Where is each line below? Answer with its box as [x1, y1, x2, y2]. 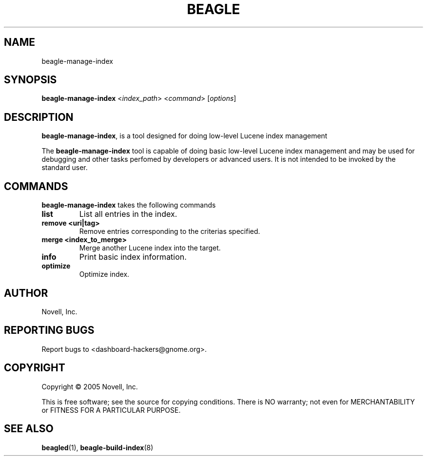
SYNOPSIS [4, 74, 57, 86]
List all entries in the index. [79, 209, 177, 219]
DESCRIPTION [4, 111, 74, 123]
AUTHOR [4, 287, 48, 299]
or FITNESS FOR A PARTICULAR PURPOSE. [41, 405, 181, 414]
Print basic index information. [79, 252, 187, 262]
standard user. [41, 163, 88, 172]
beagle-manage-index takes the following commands [41, 201, 216, 210]
